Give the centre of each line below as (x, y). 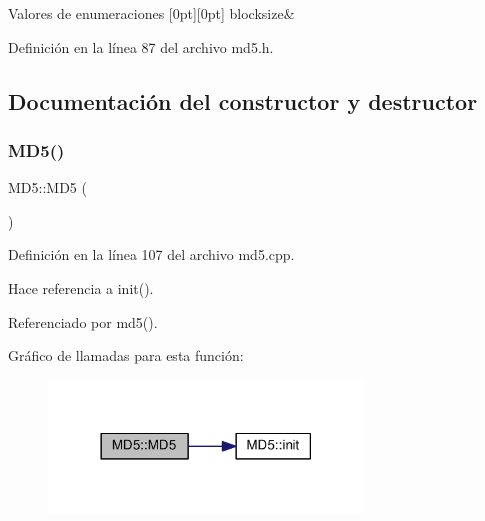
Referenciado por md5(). (83, 321)
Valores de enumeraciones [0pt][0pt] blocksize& (151, 13)
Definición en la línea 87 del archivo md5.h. (141, 46)
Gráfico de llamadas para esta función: (126, 355)
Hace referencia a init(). (81, 287)
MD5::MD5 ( (47, 187)
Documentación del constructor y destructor (243, 100)
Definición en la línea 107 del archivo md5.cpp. (151, 254)
